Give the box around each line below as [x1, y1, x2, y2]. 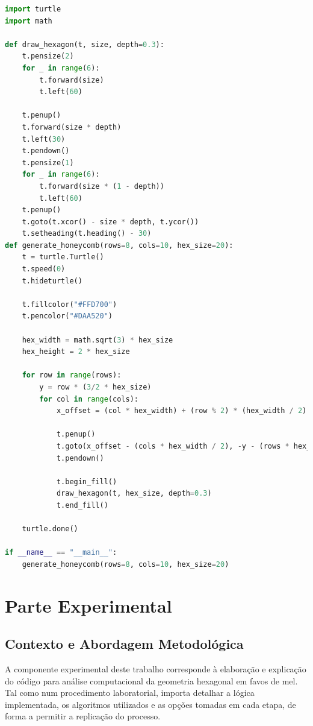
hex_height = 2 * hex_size [22, 347, 130, 356]
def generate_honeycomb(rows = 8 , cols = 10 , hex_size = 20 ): [5, 241, 234, 250]
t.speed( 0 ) [22, 265, 66, 274]
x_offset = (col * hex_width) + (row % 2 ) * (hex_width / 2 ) [56, 406, 307, 415]
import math [5, 16, 52, 25]
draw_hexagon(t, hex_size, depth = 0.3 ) [56, 489, 212, 498]
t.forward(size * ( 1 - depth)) [39, 181, 164, 191]
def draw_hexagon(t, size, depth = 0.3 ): [5, 40, 164, 49]
